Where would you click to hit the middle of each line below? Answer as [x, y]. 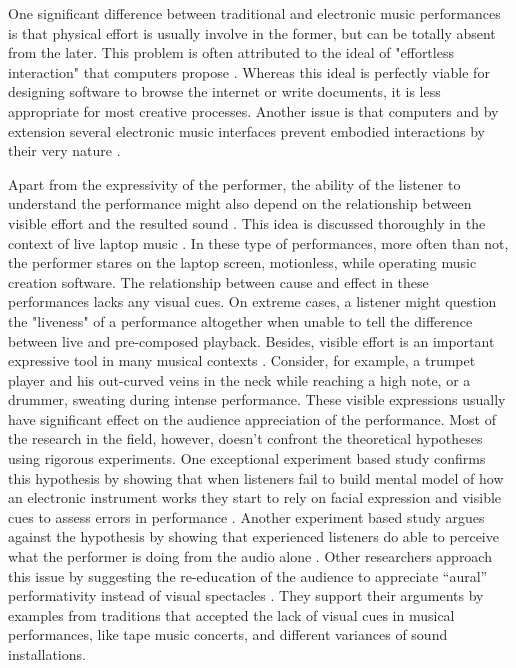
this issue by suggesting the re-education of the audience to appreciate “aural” [248, 575]
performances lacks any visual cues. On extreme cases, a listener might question [252, 301]
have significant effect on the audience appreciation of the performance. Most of [252, 418]
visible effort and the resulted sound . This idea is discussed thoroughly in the [247, 222]
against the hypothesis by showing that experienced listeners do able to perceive [253, 536]
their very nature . [64, 150]
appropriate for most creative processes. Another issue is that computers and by [253, 110]
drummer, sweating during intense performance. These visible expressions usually [257, 399]
